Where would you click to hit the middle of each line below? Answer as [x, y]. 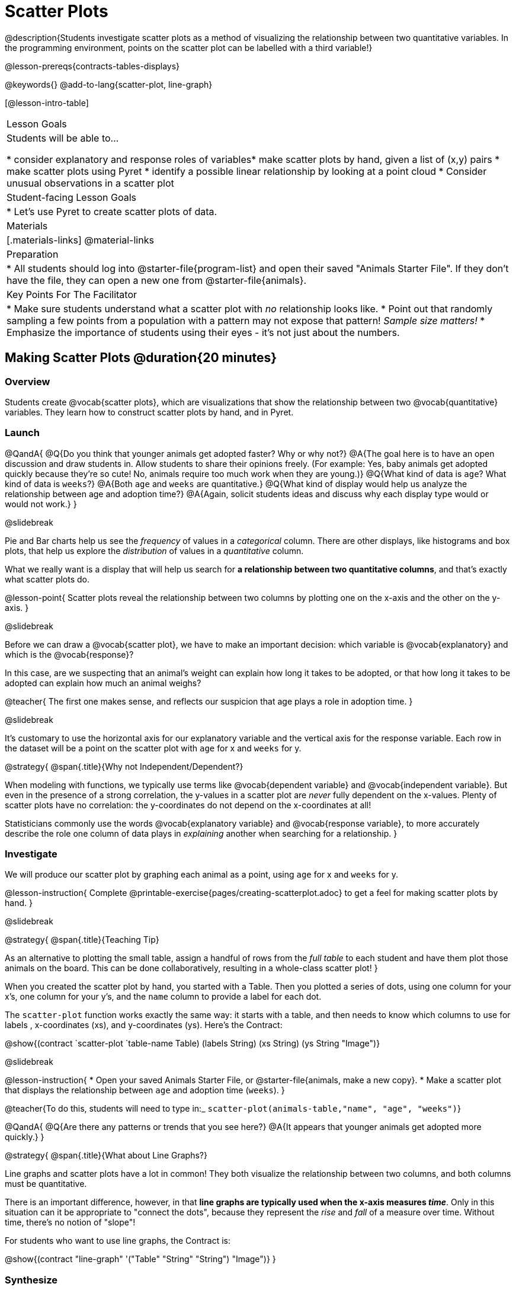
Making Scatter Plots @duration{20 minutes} [141, 358]
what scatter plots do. [47, 579]
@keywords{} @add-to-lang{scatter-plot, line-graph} [109, 84]
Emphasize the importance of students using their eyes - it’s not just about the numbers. [203, 332]
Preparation [33, 254]
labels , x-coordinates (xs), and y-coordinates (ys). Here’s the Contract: [144, 1025]
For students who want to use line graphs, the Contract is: [118, 1241]
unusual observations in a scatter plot [90, 183]
